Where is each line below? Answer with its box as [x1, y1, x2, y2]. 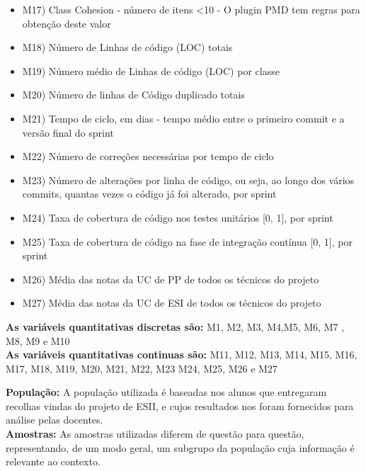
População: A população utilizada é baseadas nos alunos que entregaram [6, 385, 327, 399]
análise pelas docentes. [6, 412, 103, 427]
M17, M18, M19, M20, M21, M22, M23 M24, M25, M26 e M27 [6, 361, 278, 375]
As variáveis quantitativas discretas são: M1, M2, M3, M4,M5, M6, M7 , [6, 319, 345, 334]
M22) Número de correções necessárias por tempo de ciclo [22, 149, 274, 164]
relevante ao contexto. [6, 454, 101, 469]
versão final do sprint [22, 125, 114, 140]
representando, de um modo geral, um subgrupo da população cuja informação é [6, 440, 355, 455]
